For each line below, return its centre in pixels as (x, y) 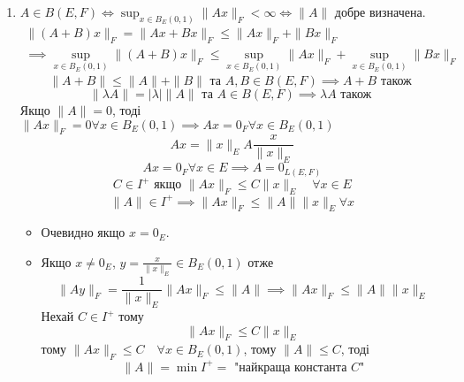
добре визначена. (380, 11)
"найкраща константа (290, 367)
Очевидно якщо (83, 232)
